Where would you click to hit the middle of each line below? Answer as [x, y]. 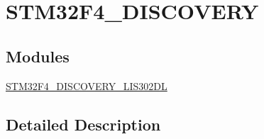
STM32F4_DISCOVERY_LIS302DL [87, 85]
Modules [38, 56]
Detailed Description [83, 124]
